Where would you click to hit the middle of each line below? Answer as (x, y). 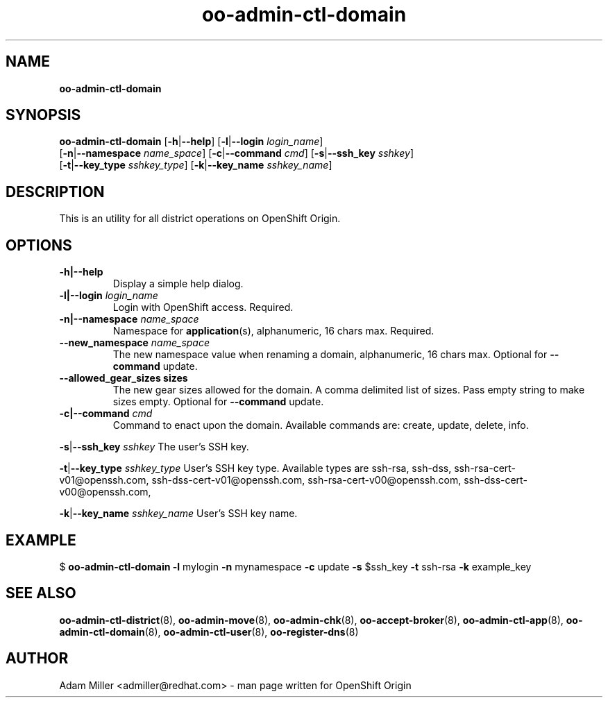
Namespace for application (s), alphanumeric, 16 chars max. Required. (273, 331)
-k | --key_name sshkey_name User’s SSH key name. (178, 514)
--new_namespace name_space (134, 343)
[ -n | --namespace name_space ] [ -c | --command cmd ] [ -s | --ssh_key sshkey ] (236, 153)
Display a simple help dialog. (178, 284)
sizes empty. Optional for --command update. (218, 402)
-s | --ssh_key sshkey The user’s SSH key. (154, 447)
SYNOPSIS (43, 115)
